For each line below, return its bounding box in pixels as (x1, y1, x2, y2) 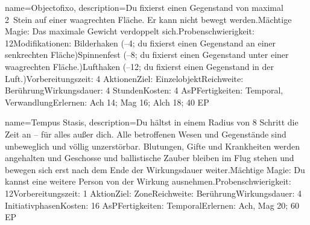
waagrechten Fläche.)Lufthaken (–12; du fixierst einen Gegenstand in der (5, 60, 274, 72)
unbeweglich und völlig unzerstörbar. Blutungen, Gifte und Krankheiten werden (5, 139, 300, 152)
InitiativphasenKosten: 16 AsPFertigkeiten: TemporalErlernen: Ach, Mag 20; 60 (5, 198, 299, 211)
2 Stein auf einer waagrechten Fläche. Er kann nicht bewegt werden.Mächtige (5, 13, 292, 25)
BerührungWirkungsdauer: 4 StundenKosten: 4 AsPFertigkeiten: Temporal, (5, 84, 283, 97)
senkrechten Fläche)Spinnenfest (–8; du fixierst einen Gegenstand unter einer (5, 48, 289, 61)
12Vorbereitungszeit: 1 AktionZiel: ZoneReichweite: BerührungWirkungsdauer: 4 (5, 186, 302, 199)
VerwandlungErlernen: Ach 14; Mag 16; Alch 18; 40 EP (5, 95, 209, 108)
